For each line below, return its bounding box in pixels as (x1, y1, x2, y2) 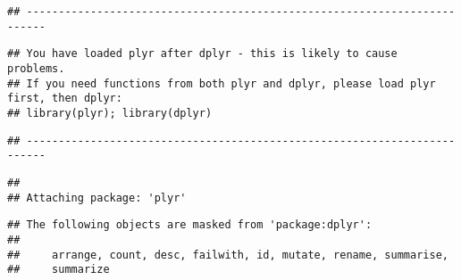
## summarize (7, 263, 110, 276)
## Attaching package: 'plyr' (7, 191, 187, 204)
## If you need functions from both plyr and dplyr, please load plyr (7, 77, 436, 90)
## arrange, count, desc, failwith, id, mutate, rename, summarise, (7, 248, 448, 261)
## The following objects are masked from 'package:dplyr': (7, 218, 373, 232)
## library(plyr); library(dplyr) (7, 106, 213, 119)
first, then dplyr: (7, 92, 122, 105)
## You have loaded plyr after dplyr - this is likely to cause (7, 47, 398, 61)
